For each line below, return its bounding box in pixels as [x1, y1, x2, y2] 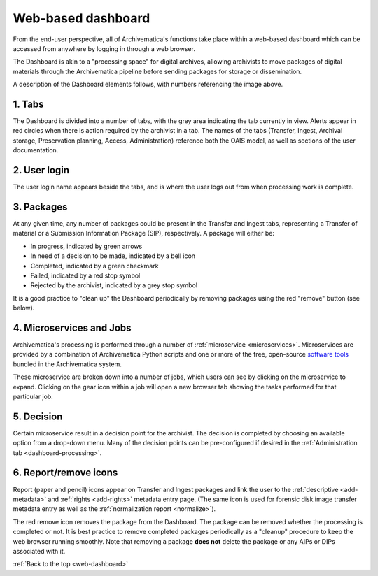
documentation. [13, 146, 59, 154]
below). [13, 304, 35, 312]
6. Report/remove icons [13, 467, 118, 479]
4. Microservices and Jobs [13, 322, 132, 333]
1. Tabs [13, 98, 45, 110]
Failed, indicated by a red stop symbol [30, 271, 141, 280]
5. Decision [13, 410, 63, 422]
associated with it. [13, 547, 66, 555]
